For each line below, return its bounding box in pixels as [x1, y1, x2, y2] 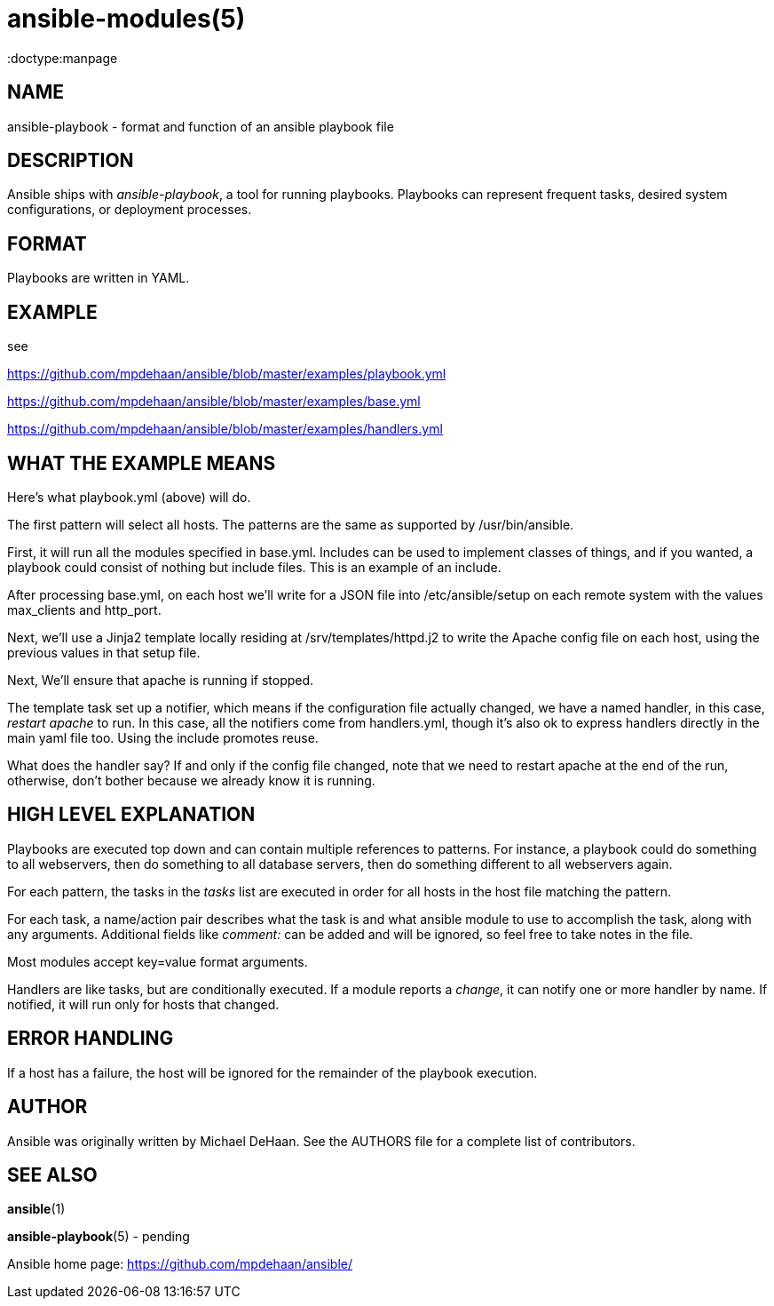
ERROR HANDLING [7, 1027, 174, 1050]
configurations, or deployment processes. [7, 202, 252, 218]
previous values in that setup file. [7, 644, 201, 660]
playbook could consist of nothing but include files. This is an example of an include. [7, 559, 502, 575]
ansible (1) [7, 1201, 66, 1217]
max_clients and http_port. [7, 601, 162, 617]
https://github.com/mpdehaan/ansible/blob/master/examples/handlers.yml [7, 421, 443, 437]
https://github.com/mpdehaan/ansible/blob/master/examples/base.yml [7, 394, 421, 410]
